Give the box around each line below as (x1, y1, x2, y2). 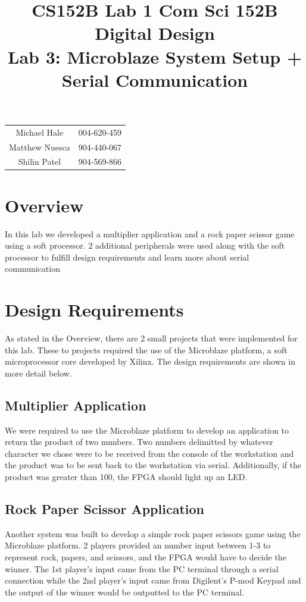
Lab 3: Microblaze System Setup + (8, 44, 302, 68)
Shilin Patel (18, 155, 61, 168)
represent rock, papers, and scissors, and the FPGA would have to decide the (5, 551, 286, 563)
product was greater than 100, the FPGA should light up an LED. (5, 471, 248, 483)
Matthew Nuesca (9, 140, 70, 153)
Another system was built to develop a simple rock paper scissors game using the (5, 527, 301, 540)
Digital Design (95, 21, 215, 45)
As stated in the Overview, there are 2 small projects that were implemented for (5, 332, 298, 344)
